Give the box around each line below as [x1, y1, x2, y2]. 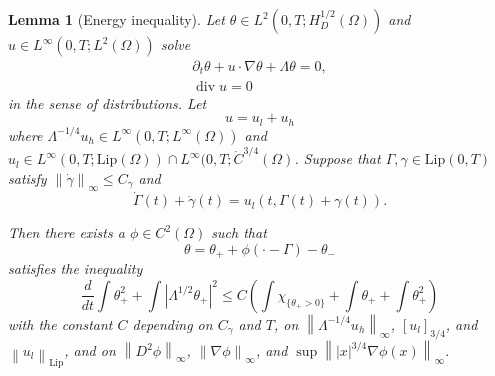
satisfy [8, 167, 47, 188]
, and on [64, 340, 116, 361]
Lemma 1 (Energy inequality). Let [8, 9, 225, 29]
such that [211, 222, 267, 243]
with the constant [8, 313, 113, 334]
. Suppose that [294, 148, 381, 169]
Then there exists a [8, 222, 125, 243]
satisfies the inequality [8, 258, 143, 279]
